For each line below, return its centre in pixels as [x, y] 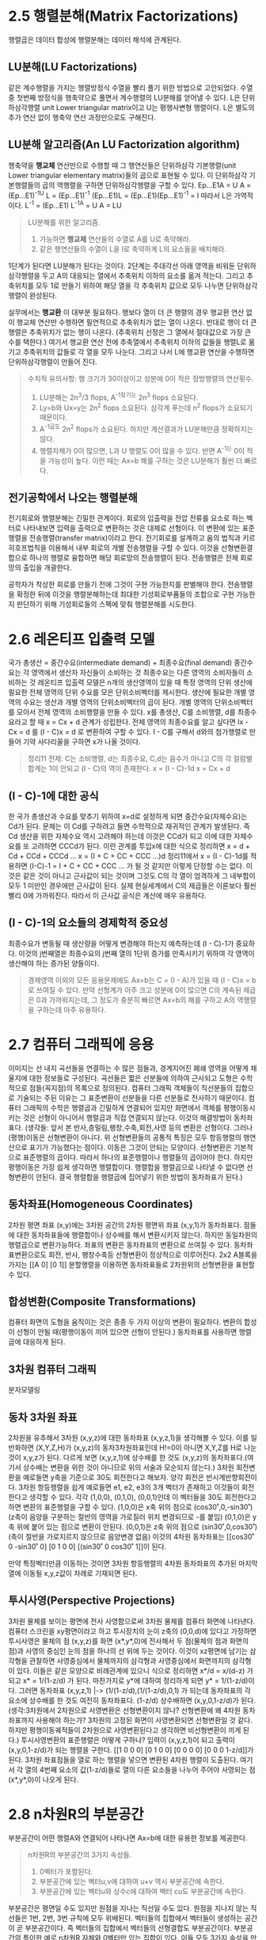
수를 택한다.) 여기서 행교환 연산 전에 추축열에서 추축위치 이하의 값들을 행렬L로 [127, 342]
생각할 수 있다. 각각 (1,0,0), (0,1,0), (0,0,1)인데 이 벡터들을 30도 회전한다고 [143, 1498]
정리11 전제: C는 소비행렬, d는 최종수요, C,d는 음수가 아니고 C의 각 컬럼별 [140, 759]
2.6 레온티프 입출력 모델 [82, 639]
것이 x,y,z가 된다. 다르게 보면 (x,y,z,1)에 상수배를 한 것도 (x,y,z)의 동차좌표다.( [128, 1458]
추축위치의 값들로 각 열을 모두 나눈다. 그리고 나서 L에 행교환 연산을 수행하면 [139, 351]
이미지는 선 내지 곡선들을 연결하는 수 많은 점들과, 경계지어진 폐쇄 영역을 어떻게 [129, 1068]
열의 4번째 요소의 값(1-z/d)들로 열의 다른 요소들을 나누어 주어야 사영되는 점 [140, 1769]
